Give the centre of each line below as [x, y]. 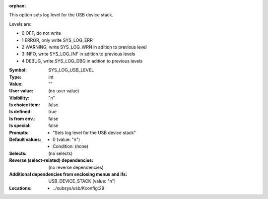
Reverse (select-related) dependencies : [51, 160]
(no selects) [61, 153]
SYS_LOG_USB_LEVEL [71, 70]
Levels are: [20, 24]
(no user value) [64, 91]
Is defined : [21, 112]
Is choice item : [25, 105]
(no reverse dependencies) [76, 167]
